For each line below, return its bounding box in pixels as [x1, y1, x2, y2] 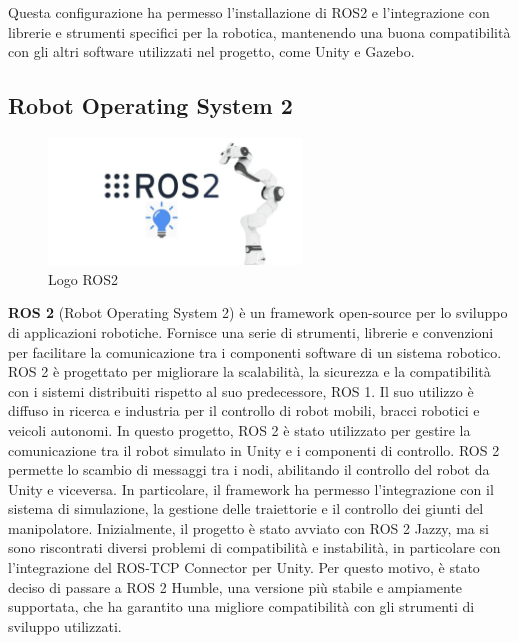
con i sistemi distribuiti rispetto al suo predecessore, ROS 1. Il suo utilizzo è [8, 380, 474, 401]
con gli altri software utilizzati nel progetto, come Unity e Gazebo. [8, 41, 415, 62]
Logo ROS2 [48, 268, 118, 289]
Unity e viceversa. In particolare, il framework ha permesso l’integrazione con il [8, 478, 494, 499]
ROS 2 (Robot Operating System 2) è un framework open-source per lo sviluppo [8, 302, 508, 323]
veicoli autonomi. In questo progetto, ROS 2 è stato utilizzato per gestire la [8, 419, 471, 440]
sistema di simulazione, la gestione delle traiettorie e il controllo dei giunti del [8, 498, 484, 519]
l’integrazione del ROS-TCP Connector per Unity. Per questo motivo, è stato [8, 557, 480, 578]
